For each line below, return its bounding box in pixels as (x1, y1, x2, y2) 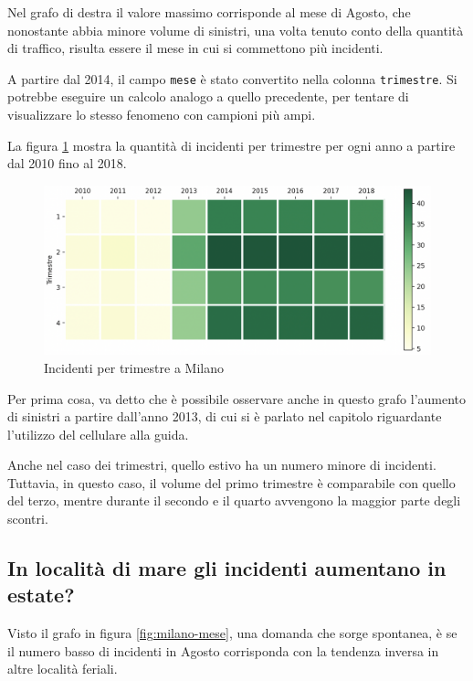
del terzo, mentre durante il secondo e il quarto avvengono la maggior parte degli (7, 491, 461, 510)
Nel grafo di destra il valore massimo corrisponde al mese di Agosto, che (7, 3, 411, 21)
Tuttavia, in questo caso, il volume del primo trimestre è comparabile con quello (7, 473, 456, 492)
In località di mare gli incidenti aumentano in (7, 554, 447, 582)
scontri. (7, 509, 48, 528)
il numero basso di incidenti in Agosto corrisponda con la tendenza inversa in (7, 641, 439, 660)
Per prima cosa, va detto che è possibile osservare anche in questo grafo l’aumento (7, 388, 467, 408)
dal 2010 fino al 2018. (7, 154, 127, 173)
